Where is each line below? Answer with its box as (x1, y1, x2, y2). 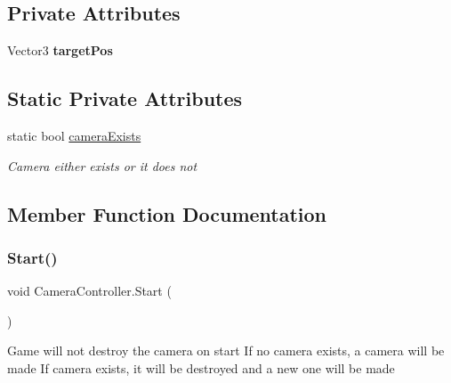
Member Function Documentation (7, 200, 327, 227)
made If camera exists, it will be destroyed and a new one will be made (7, 358, 395, 377)
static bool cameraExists (7, 126, 141, 144)
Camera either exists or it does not (7, 156, 197, 175)
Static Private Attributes (7, 85, 243, 112)
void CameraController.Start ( (7, 281, 172, 300)
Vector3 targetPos (7, 41, 113, 60)
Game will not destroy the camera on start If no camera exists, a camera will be (7, 341, 445, 360)
